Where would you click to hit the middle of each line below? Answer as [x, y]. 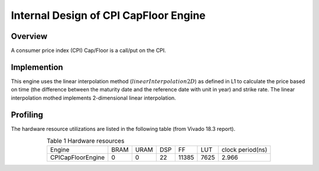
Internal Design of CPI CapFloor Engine [108, 15]
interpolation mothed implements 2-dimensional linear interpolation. [94, 98]
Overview [29, 36]
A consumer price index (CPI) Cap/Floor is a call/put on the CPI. [89, 51]
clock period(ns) [245, 150]
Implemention [37, 67]
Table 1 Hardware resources [85, 141]
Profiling [27, 115]
